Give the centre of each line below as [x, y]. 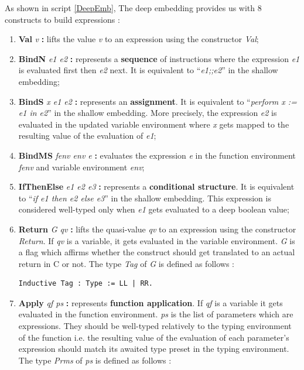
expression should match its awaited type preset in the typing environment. [154, 349]
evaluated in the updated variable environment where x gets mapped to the [154, 124]
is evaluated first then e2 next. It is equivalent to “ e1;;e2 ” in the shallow [148, 70]
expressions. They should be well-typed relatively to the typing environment [155, 326]
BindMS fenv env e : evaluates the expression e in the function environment [157, 155]
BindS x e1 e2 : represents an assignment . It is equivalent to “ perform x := [158, 101]
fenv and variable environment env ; [81, 167]
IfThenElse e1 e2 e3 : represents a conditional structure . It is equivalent [156, 186]
